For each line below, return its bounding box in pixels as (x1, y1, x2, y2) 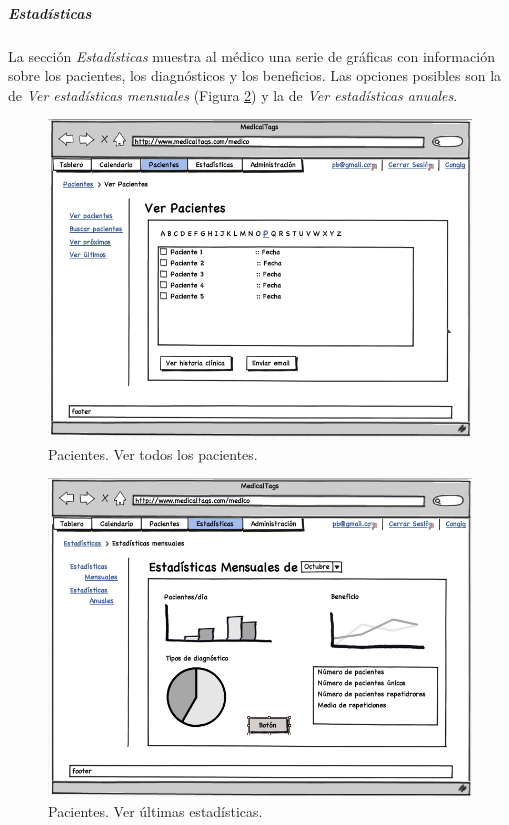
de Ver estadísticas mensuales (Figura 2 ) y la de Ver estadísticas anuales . (8, 84, 458, 105)
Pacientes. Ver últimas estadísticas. (48, 801, 263, 822)
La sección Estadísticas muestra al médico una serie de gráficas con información (8, 45, 495, 66)
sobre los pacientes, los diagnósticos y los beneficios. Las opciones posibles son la (8, 65, 502, 86)
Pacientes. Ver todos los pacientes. (48, 443, 258, 464)
